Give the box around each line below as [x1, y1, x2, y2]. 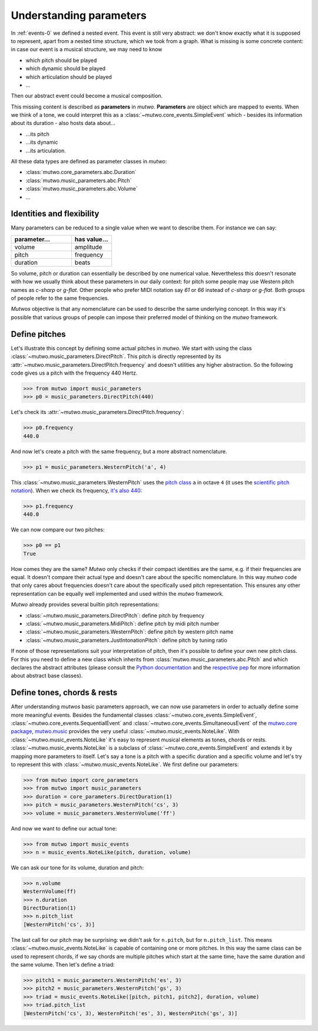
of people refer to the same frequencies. [11, 295, 110, 302]
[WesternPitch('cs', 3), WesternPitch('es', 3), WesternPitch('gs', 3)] [23, 1010, 238, 1017]
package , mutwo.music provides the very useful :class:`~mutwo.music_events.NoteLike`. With [11, 728, 240, 735]
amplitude [74, 242, 102, 251]
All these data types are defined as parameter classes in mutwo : [11, 158, 167, 165]
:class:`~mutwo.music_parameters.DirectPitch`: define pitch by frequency [25, 612, 204, 619]
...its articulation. [25, 147, 66, 154]
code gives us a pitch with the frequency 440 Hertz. [11, 369, 138, 376]
